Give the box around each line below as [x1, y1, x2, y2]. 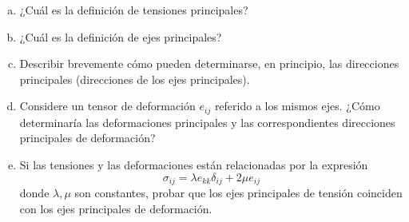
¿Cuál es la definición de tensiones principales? [19, 2, 248, 18]
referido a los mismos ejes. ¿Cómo [214, 97, 380, 114]
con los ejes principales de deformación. [19, 200, 212, 216]
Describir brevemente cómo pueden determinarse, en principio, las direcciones [19, 55, 399, 72]
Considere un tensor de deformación [19, 97, 196, 114]
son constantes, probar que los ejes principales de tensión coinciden [74, 184, 403, 201]
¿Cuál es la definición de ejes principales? [19, 28, 222, 45]
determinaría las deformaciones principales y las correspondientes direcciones [19, 113, 395, 130]
